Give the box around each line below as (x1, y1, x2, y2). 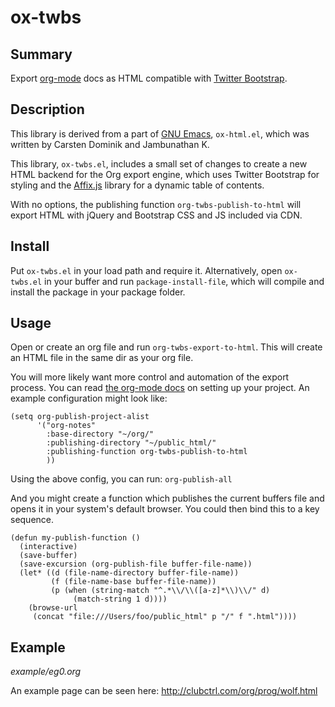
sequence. (10, 514, 55, 526)
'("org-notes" (36, 421, 97, 431)
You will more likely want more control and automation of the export (10, 371, 290, 383)
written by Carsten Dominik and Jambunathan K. (10, 138, 210, 150)
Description (10, 101, 85, 118)
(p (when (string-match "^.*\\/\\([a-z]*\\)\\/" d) (50, 586, 271, 596)
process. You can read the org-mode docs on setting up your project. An (10, 382, 310, 394)
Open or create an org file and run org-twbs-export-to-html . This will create (10, 341, 323, 353)
